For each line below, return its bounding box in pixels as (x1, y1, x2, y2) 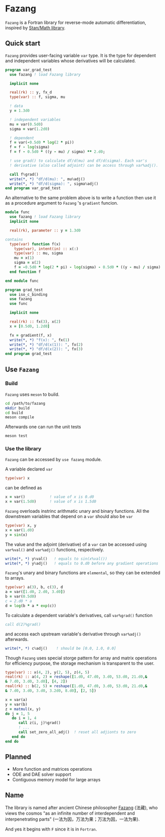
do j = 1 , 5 (5, 711, 30, 716)
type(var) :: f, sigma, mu (9, 95, 65, 100)
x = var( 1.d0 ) (5, 527, 35, 533)
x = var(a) (5, 697, 28, 702)
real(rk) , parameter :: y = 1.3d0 (9, 228, 81, 233)
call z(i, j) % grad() (18, 720, 61, 725)
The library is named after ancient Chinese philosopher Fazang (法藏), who (5, 805, 158, 811)
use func (9, 301, 28, 306)
